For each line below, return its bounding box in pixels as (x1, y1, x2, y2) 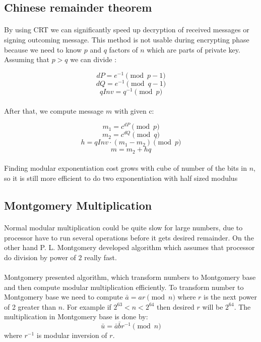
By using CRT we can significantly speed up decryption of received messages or (4, 24, 249, 35)
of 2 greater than (4, 301, 56, 312)
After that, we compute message (4, 105, 104, 116)
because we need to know (4, 44, 82, 55)
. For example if (62, 301, 111, 312)
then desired (157, 301, 194, 312)
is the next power (204, 291, 257, 302)
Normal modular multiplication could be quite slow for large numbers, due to (4, 222, 243, 232)
